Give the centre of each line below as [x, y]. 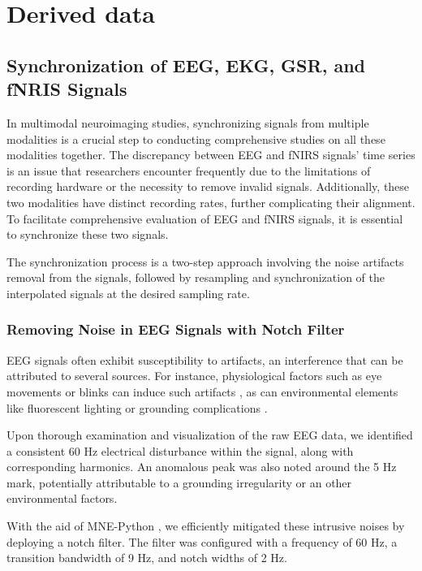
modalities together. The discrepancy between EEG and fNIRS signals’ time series [211, 155]
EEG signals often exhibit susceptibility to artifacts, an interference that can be [205, 359]
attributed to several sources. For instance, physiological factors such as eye [194, 376]
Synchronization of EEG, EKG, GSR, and [186, 65]
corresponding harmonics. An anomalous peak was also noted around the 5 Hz [202, 467]
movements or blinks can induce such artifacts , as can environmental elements [202, 391]
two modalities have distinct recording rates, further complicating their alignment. [211, 202]
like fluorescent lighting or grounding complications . [137, 407]
